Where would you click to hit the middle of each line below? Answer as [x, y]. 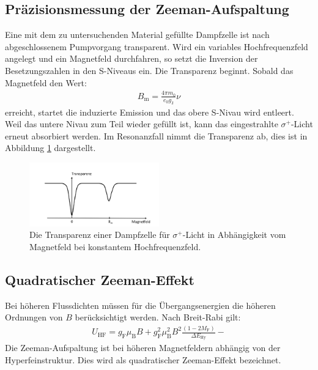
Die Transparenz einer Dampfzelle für [100, 235]
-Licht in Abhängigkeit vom [234, 235]
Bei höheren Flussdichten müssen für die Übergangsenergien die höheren [140, 305]
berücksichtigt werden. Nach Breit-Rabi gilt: [158, 317]
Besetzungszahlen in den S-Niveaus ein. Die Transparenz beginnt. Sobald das [149, 70]
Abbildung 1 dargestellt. [50, 148]
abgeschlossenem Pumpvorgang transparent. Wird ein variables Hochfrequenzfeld [157, 46]
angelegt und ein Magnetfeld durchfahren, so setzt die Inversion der [131, 58]
